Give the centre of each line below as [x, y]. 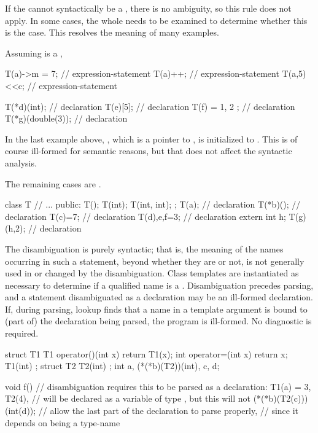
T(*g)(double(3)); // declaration [66, 118]
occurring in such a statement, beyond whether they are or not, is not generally [155, 261]
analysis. [21, 162]
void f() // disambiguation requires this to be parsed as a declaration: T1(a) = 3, [158, 386]
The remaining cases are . [53, 183]
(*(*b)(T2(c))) [281, 398]
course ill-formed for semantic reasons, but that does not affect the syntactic [149, 151]
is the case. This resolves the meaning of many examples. [112, 32]
